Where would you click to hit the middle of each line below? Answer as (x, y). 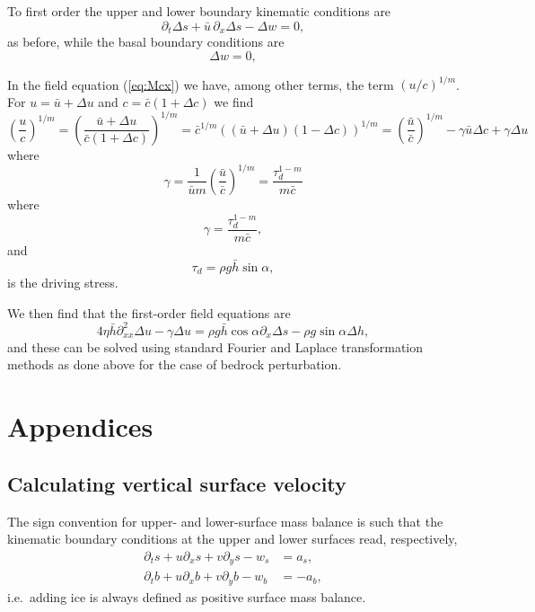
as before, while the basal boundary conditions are (146, 42)
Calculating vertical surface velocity (177, 483)
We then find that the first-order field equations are (149, 312)
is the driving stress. (63, 283)
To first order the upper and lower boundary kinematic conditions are (199, 11)
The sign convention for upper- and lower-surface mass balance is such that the (225, 521)
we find (234, 101)
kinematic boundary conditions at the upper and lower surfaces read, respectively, (232, 539)
